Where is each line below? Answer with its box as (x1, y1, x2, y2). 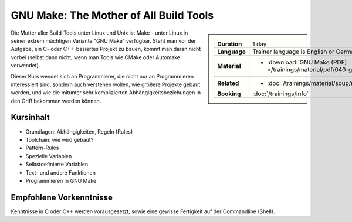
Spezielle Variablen (25, 152, 72, 159)
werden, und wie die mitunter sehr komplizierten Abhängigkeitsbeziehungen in (11, 89, 201, 96)
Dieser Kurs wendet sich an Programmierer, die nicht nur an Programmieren (11, 73, 194, 80)
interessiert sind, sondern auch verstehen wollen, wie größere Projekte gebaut (11, 81, 201, 88)
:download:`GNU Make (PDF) (267, 58, 347, 66)
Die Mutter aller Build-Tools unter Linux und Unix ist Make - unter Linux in (11, 29, 188, 36)
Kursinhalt (11, 112, 50, 122)
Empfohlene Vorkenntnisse (11, 192, 113, 202)
